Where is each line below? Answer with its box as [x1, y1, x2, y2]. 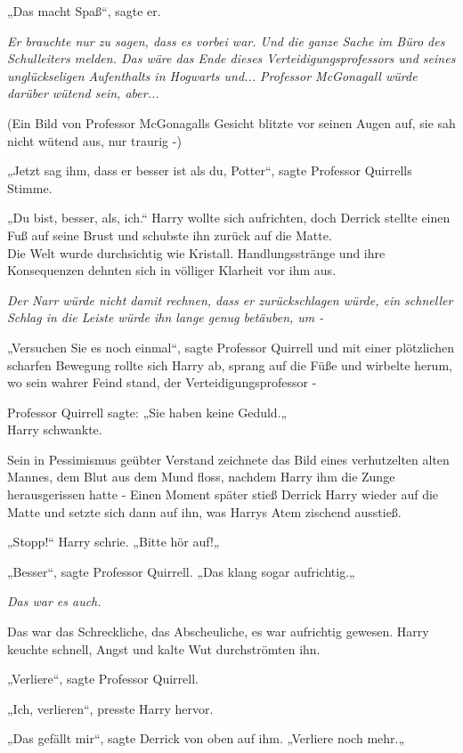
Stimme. [7, 178, 53, 197]
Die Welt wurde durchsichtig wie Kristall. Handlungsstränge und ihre [7, 243, 386, 262]
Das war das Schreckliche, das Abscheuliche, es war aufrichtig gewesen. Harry [7, 622, 429, 641]
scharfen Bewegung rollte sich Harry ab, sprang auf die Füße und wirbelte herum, [7, 355, 452, 374]
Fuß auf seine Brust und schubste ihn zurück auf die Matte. [7, 225, 332, 244]
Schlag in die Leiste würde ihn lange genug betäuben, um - [7, 308, 324, 327]
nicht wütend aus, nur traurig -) [7, 131, 182, 150]
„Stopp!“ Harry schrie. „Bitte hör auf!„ [7, 532, 220, 551]
